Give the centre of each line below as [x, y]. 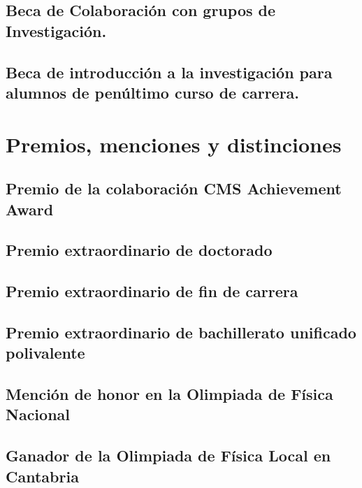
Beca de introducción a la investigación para [169, 72]
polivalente [45, 353]
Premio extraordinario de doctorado [139, 250]
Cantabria [42, 476]
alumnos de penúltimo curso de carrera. [153, 92]
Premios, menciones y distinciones [174, 144]
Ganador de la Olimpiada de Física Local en [168, 455]
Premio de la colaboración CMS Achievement [174, 188]
